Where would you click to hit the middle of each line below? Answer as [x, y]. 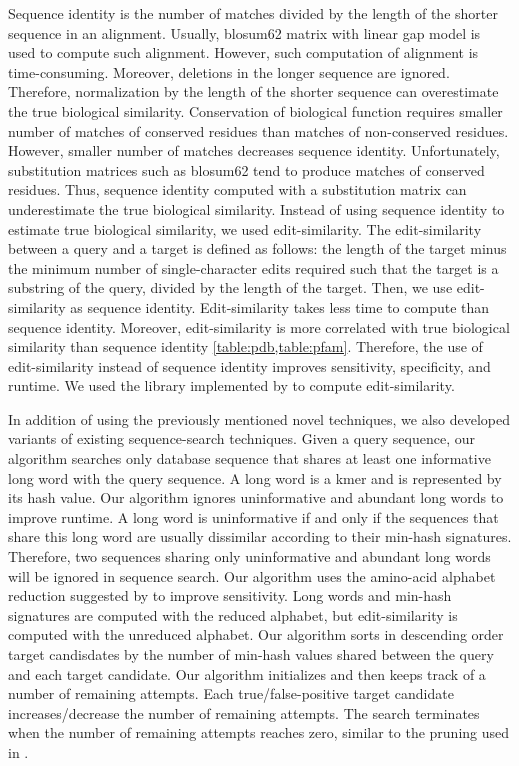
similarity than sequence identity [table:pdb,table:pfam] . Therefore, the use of [245, 346]
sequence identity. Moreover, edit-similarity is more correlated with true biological [259, 326]
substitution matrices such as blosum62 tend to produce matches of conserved [246, 169]
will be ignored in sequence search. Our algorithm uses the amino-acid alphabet [252, 575]
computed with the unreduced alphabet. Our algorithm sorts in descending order [256, 634]
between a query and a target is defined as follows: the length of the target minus [257, 248]
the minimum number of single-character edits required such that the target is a [253, 267]
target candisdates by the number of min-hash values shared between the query [251, 654]
